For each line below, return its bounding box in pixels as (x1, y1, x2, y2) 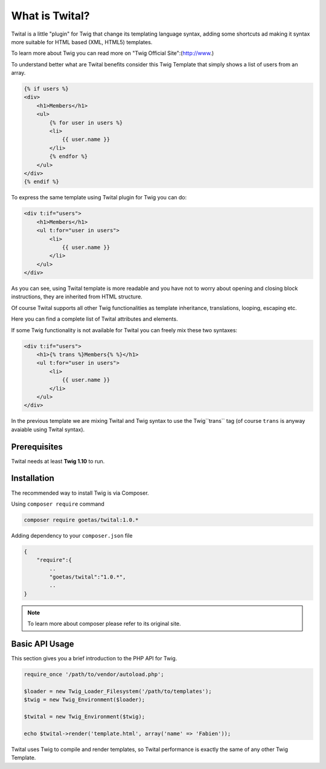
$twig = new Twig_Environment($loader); (24, 697, 145, 703)
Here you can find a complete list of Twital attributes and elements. (11, 315, 178, 323)
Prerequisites (11, 442, 63, 452)
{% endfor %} (49, 153, 88, 160)
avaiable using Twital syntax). (11, 426, 85, 433)
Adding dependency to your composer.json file (11, 532, 133, 539)
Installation (11, 473, 54, 483)
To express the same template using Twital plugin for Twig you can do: (11, 194, 187, 201)
